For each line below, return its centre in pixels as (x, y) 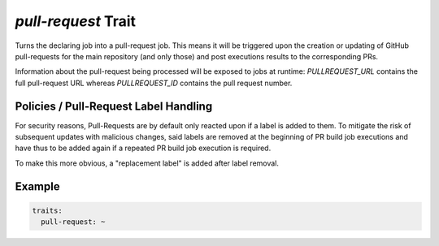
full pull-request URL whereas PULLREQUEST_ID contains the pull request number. (154, 83)
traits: (47, 210)
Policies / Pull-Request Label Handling (114, 106)
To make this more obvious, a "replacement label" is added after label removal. (147, 163)
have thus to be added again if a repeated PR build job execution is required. (143, 148)
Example (37, 186)
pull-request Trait (76, 21)
